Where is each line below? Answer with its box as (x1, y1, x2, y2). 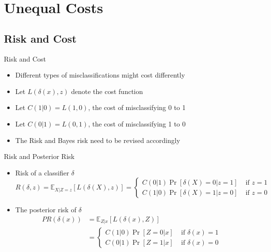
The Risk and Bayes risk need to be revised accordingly (15, 135, 181, 145)
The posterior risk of (15, 205, 76, 215)
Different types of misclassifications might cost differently (15, 70, 185, 80)
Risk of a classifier (15, 167, 69, 177)
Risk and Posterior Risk (4, 151, 75, 161)
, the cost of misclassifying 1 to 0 (88, 118, 186, 128)
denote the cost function (71, 86, 143, 96)
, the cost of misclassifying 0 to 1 (88, 102, 186, 112)
